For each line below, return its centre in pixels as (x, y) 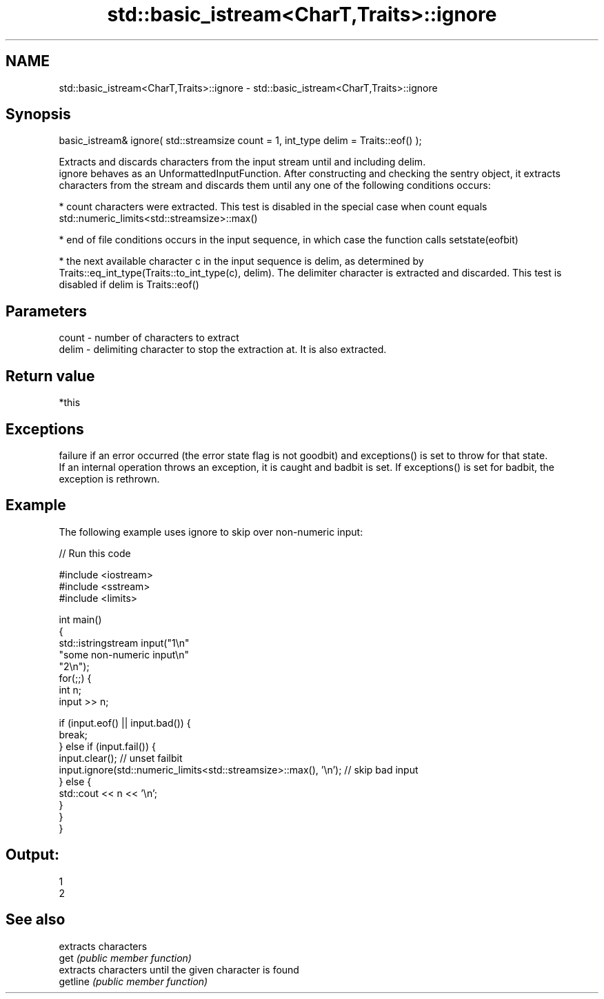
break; (73, 734)
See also (36, 920)
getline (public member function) (133, 981)
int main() (80, 619)
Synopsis (38, 114)
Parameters (46, 311)
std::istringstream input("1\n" (124, 643)
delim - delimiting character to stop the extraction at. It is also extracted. (223, 350)
